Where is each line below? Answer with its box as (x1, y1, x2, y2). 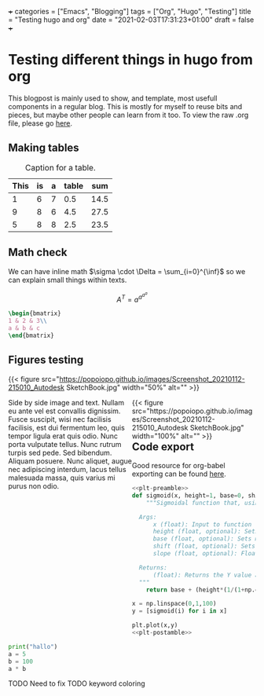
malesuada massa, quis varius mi (8, 473, 115, 482)
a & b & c (8, 324, 41, 332)
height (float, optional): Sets (152, 528, 259, 536)
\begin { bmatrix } (8, 310, 61, 317)
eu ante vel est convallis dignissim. (8, 406, 121, 416)
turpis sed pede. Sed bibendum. (8, 448, 112, 457)
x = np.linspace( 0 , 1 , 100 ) (132, 600, 217, 608)
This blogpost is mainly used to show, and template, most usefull (8, 93, 218, 103)
